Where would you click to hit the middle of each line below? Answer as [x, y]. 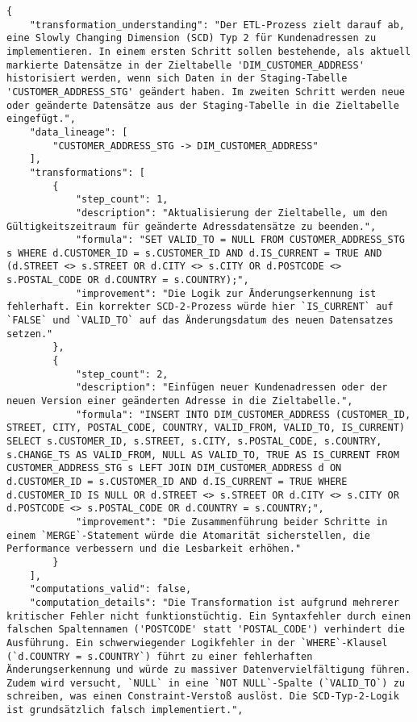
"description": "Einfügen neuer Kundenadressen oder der [231, 388]
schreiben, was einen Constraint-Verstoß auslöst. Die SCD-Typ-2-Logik [203, 697]
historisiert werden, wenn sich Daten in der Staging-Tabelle [177, 79]
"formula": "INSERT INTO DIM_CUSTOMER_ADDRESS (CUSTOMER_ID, [243, 414]
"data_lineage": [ [79, 132]
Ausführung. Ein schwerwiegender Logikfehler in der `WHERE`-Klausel [197, 643]
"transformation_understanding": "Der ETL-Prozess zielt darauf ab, [217, 25]
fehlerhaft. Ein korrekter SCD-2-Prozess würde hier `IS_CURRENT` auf [200, 307]
